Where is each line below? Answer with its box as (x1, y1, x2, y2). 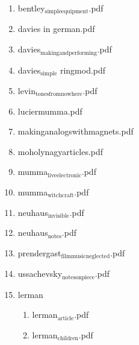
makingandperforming (40, 49, 97, 56)
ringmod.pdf (60, 63, 106, 76)
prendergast (17, 246, 61, 259)
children (57, 335, 78, 342)
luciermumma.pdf (17, 104, 82, 117)
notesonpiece (62, 274, 95, 280)
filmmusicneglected (61, 253, 110, 260)
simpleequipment (45, 8, 88, 15)
